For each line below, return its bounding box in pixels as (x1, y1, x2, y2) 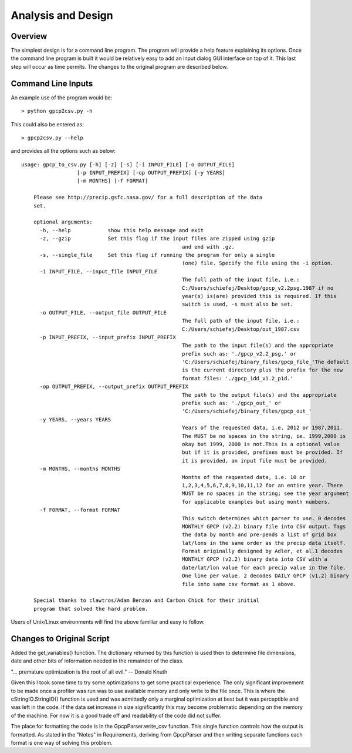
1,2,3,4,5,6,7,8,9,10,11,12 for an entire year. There (182, 482, 343, 488)
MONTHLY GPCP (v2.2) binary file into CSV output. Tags (182, 523, 346, 530)
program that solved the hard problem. (33, 605, 148, 612)
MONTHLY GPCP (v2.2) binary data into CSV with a (182, 556, 328, 563)
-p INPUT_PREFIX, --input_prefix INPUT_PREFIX (39, 334, 176, 340)
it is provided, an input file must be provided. (182, 457, 328, 464)
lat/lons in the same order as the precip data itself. (182, 540, 346, 546)
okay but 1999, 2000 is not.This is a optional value (182, 441, 340, 447)
